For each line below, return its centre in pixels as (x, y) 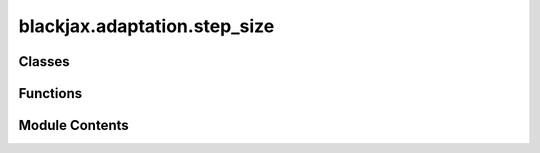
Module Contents (73, 125)
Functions (50, 93)
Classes (44, 61)
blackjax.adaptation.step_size (146, 26)
